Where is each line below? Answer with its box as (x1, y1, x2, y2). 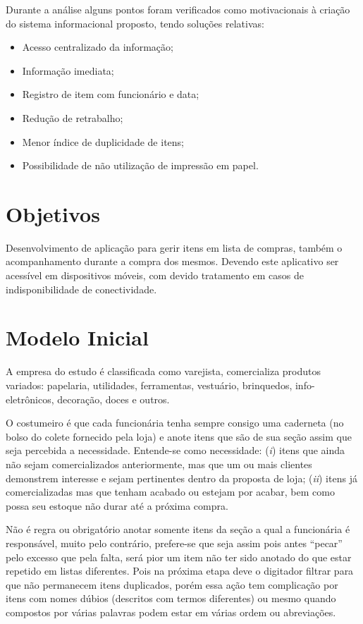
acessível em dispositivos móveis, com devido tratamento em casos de (6, 268, 304, 283)
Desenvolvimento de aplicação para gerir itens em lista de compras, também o (6, 240, 343, 255)
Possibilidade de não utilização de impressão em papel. (22, 158, 259, 173)
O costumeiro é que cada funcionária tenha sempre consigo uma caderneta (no (6, 415, 344, 430)
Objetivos (6, 199, 100, 228)
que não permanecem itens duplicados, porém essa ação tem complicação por (6, 577, 338, 592)
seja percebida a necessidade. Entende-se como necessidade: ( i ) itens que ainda (6, 443, 345, 458)
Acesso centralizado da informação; (22, 39, 173, 54)
